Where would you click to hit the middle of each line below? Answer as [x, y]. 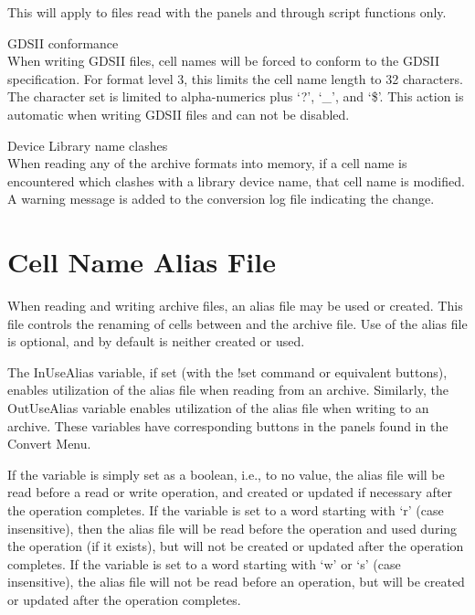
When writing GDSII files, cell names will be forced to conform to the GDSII [223, 61]
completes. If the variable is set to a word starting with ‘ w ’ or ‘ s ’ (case [204, 563]
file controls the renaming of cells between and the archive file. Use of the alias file [237, 323]
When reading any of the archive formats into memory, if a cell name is [207, 163]
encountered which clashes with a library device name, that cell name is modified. [236, 180]
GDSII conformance [63, 42]
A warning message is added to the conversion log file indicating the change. [221, 199]
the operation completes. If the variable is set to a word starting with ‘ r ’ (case [226, 510]
